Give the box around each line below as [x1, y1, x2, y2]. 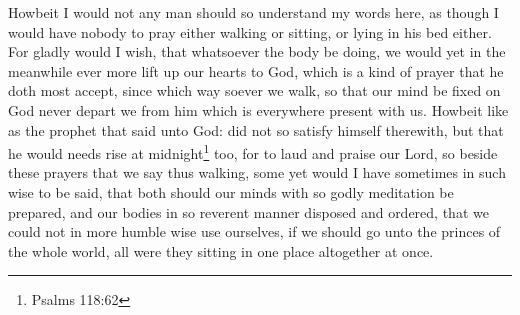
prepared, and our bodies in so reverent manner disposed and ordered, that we [8, 201, 489, 222]
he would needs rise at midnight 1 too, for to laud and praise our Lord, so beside [8, 140, 498, 163]
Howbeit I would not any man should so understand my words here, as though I [8, 2, 499, 22]
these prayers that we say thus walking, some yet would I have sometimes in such [8, 162, 506, 183]
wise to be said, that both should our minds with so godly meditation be [8, 182, 454, 202]
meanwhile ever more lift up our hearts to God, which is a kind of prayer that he [8, 60, 504, 81]
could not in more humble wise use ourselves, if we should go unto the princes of [8, 221, 501, 242]
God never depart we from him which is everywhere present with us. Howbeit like [8, 99, 509, 120]
